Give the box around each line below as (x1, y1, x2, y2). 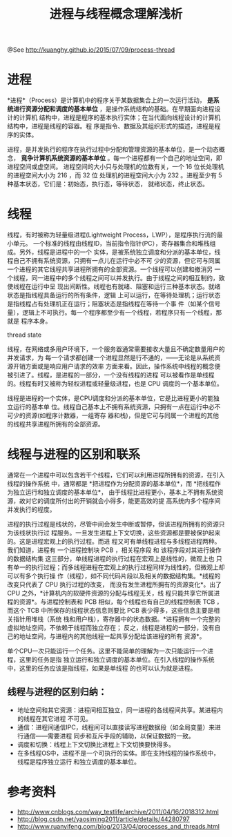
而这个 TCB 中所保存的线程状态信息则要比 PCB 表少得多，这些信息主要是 (7, 607, 214, 614)
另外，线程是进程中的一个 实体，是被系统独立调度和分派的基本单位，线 (19, 248, 221, 256)
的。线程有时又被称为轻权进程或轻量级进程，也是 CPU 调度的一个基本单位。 (7, 380, 223, 388)
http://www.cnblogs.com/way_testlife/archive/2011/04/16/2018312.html (17, 807, 219, 816)
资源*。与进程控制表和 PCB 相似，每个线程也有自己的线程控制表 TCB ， (19, 598, 223, 606)
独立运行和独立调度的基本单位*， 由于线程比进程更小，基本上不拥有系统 (12, 488, 217, 496)
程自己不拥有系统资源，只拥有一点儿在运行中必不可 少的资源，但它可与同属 (7, 257, 221, 265)
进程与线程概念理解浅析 (49, 6, 183, 22)
